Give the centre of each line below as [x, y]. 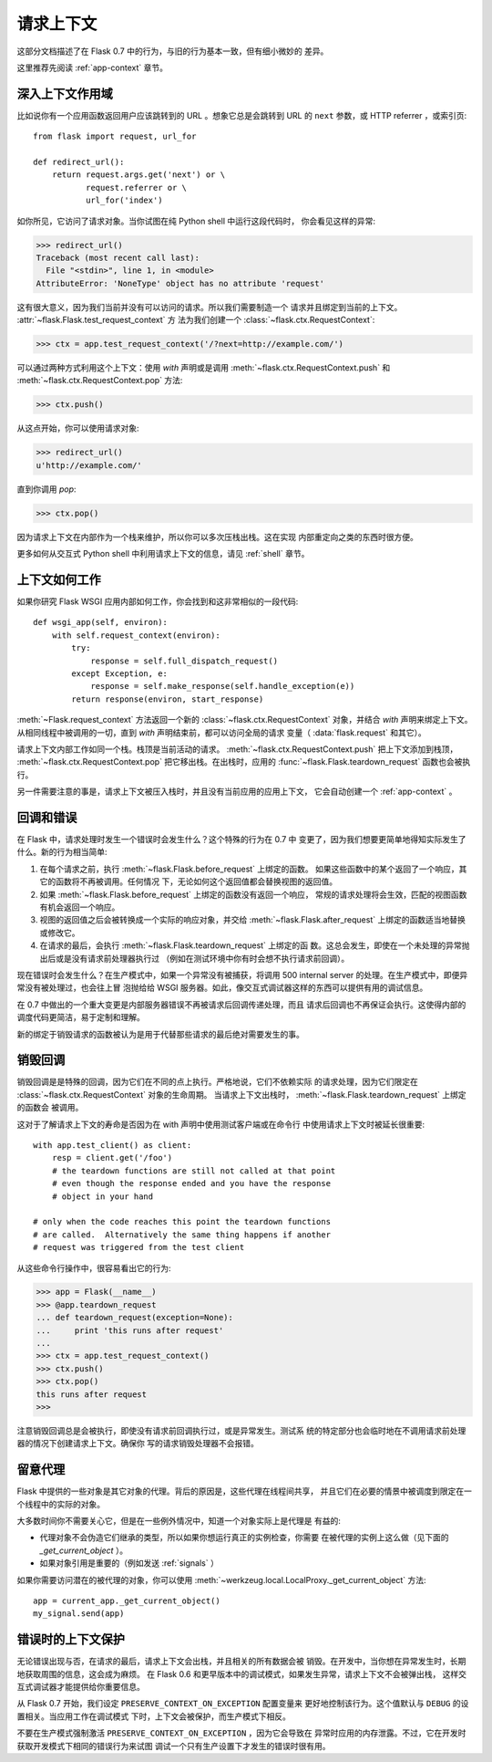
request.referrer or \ [136, 188]
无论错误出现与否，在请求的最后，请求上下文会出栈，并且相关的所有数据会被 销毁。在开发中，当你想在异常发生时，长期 [241, 1662]
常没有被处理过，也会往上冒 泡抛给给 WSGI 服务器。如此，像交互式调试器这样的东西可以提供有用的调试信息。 [222, 988]
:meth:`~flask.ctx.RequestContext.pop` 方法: [100, 381]
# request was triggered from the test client [139, 1247]
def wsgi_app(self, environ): [101, 622]
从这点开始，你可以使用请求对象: [78, 428]
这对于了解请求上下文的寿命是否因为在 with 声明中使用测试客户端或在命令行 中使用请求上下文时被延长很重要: [221, 1124]
